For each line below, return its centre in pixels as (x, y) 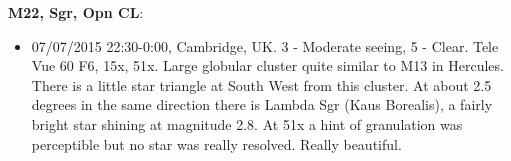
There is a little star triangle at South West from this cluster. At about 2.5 (261, 84)
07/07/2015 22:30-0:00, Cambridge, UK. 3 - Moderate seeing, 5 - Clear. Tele (265, 45)
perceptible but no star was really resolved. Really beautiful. (216, 143)
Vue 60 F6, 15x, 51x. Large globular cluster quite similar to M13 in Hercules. (267, 65)
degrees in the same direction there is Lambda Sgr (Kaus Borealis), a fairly (262, 104)
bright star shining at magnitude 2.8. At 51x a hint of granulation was (247, 123)
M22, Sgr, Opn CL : (76, 12)
